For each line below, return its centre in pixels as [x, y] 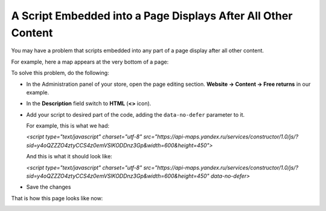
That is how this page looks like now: [57, 198]
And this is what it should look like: [69, 157]
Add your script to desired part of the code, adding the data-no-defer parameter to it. [136, 114]
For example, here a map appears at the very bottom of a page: [90, 62]
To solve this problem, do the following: [60, 73]
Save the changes [49, 187]
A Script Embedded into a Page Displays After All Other [152, 16]
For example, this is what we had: [68, 126]
